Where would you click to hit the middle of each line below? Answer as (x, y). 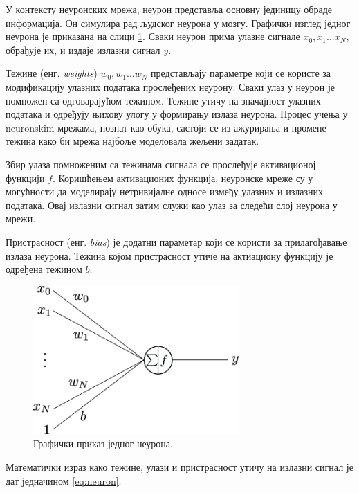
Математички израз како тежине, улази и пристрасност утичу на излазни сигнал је (179, 467)
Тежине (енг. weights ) (52, 73)
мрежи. (21, 218)
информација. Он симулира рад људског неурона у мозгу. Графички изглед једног (178, 23)
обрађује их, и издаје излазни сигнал (83, 50)
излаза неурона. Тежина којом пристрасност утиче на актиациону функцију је (169, 255)
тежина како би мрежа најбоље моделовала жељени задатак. (132, 141)
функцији (25, 178)
